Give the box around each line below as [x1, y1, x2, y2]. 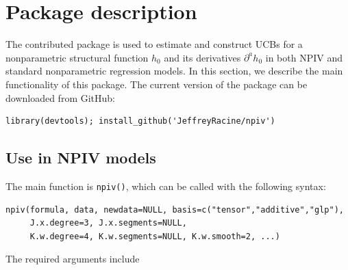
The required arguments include [5, 252, 140, 266]
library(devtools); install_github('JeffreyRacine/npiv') [5, 116, 275, 126]
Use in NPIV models [5, 147, 156, 168]
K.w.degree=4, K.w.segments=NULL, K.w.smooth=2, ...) [29, 231, 280, 241]
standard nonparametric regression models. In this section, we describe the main [5, 64, 343, 78]
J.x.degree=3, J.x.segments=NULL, [29, 218, 187, 228]
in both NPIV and [265, 50, 343, 64]
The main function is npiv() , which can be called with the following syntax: [5, 178, 326, 193]
